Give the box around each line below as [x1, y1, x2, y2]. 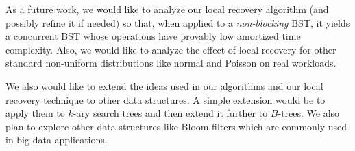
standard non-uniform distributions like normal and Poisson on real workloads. [5, 56, 336, 70]
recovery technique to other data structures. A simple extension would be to [5, 92, 326, 106]
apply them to [5, 106, 65, 120]
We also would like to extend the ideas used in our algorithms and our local [5, 78, 323, 93]
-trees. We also [278, 106, 340, 120]
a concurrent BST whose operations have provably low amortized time [5, 29, 301, 43]
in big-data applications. [5, 132, 108, 147]
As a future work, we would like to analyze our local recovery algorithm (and [5, 2, 329, 16]
